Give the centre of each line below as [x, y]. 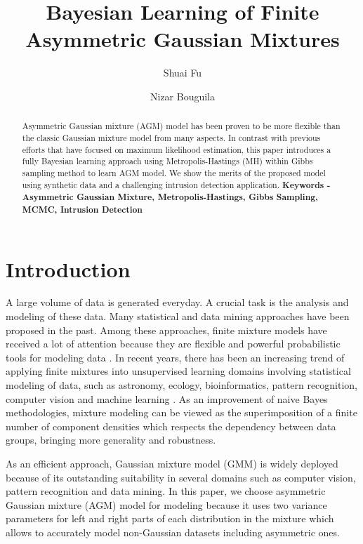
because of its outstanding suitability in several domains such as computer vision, [181, 477]
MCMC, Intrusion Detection [82, 209]
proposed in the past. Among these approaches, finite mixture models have [166, 330]
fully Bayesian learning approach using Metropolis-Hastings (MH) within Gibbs [167, 161]
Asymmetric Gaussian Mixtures [183, 39]
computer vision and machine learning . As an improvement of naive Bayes [167, 398]
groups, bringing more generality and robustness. [111, 440]
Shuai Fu [183, 73]
